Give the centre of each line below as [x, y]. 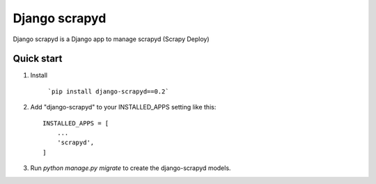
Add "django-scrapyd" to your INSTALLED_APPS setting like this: [123, 107]
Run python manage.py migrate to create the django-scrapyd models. [131, 168]
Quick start [38, 59]
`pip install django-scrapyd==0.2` [109, 91]
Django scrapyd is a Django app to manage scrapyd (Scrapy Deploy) [111, 39]
